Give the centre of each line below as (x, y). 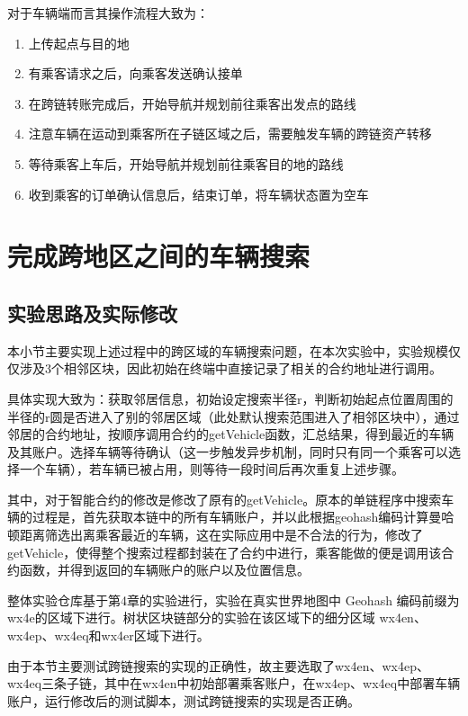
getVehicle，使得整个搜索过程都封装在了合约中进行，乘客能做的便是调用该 (225, 552)
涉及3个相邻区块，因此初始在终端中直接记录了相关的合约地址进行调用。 (230, 368)
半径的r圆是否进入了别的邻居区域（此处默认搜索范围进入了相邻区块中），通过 (234, 416)
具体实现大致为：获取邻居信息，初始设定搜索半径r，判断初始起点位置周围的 (230, 398)
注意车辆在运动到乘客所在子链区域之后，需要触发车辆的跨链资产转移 (230, 134)
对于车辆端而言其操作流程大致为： (108, 13)
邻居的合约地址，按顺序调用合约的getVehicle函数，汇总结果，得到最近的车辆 (231, 434)
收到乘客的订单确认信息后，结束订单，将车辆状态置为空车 (198, 194)
